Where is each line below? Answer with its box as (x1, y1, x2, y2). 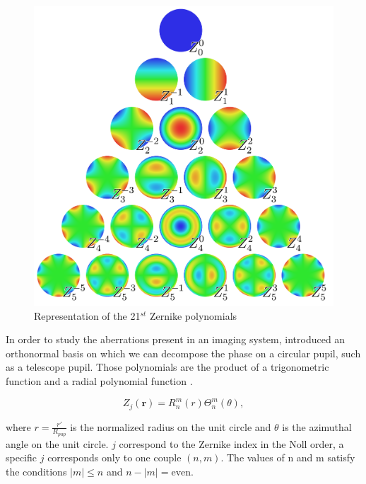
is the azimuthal (282, 419, 352, 434)
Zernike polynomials (150, 308, 237, 323)
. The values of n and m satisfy (220, 450, 355, 465)
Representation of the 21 (34, 308, 141, 323)
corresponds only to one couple (47, 450, 182, 465)
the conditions (6, 463, 67, 478)
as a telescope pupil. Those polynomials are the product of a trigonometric (6, 359, 329, 374)
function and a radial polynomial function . (6, 373, 193, 388)
